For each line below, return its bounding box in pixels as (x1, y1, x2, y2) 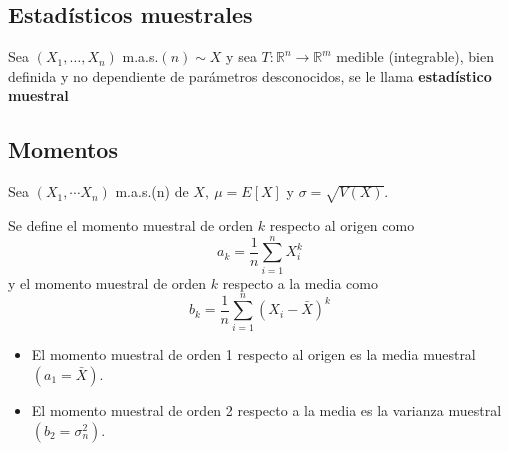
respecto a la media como (222, 272, 378, 293)
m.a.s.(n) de (115, 181, 189, 202)
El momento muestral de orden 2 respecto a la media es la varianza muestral (31, 399, 502, 420)
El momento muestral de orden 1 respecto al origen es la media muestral (31, 344, 476, 365)
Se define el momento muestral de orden (8, 214, 254, 235)
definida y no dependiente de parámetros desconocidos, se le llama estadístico (8, 65, 492, 86)
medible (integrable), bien (336, 46, 494, 67)
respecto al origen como (269, 214, 415, 235)
